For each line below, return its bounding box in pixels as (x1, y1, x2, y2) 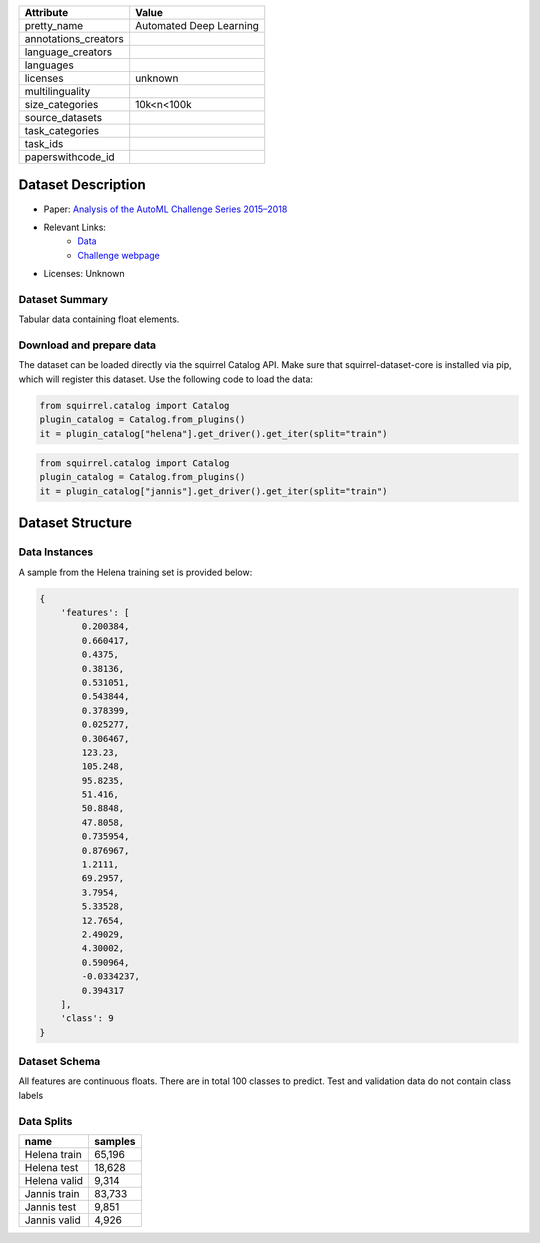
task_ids (24, 137, 64, 150)
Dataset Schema (18, 1055, 101, 1069)
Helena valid (24, 1173, 84, 1187)
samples (94, 1134, 136, 1148)
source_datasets (24, 111, 103, 124)
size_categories (24, 98, 99, 111)
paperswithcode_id (24, 150, 115, 164)
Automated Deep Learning (135, 19, 260, 32)
